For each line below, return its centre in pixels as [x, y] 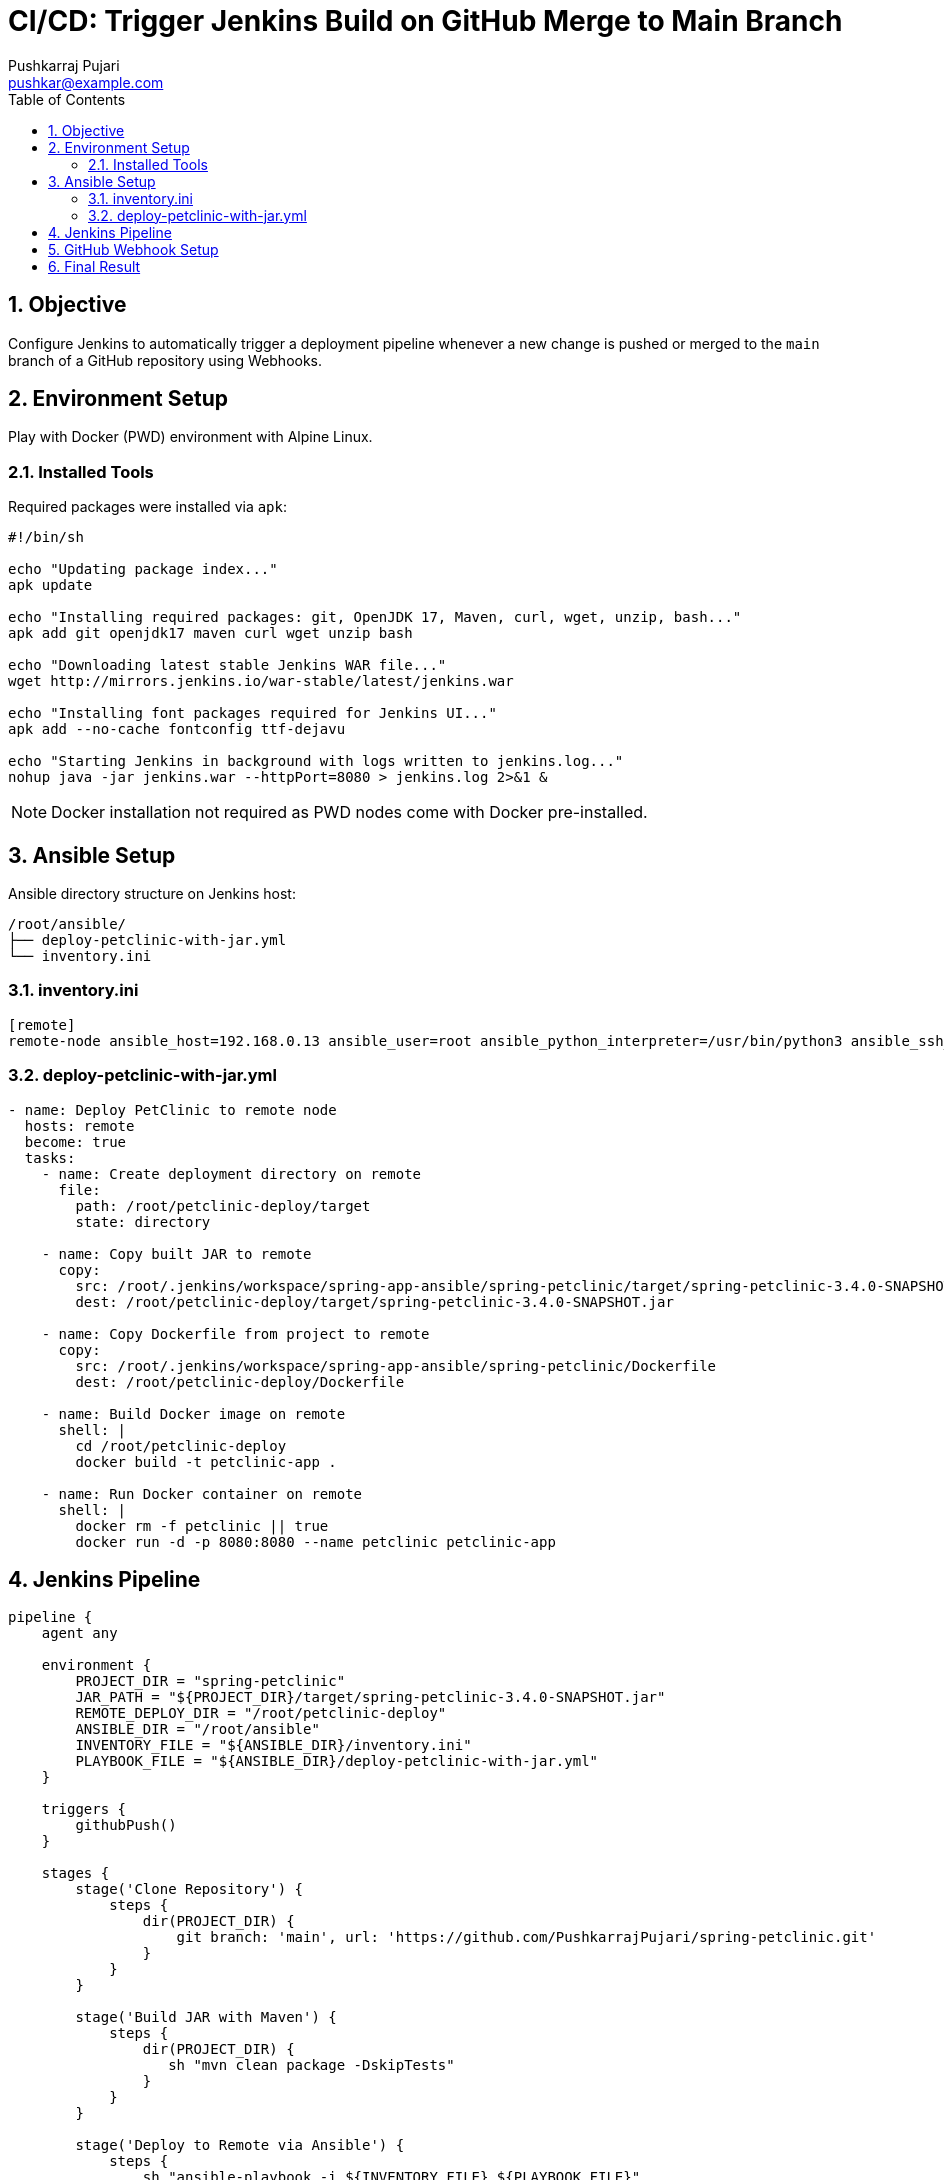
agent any [79, 1633]
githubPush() [126, 1825]
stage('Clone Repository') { [189, 1889]
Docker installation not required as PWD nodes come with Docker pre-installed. [349, 812]
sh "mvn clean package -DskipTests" [311, 2065]
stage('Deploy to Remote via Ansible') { [240, 2145]
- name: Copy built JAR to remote [176, 1253]
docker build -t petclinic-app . [206, 1461]
